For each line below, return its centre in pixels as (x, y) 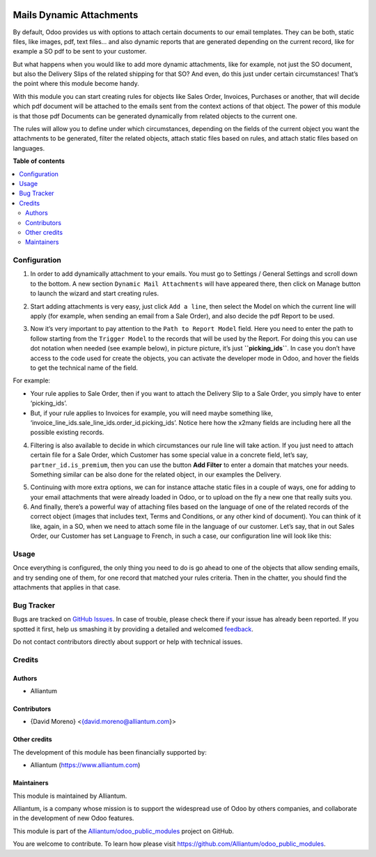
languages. (29, 148)
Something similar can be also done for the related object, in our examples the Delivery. (156, 474)
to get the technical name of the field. (84, 368)
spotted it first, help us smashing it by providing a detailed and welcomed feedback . (133, 629)
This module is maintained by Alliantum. (70, 796)
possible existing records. (67, 433)
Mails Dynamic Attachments (76, 15)
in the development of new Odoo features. (73, 818)
